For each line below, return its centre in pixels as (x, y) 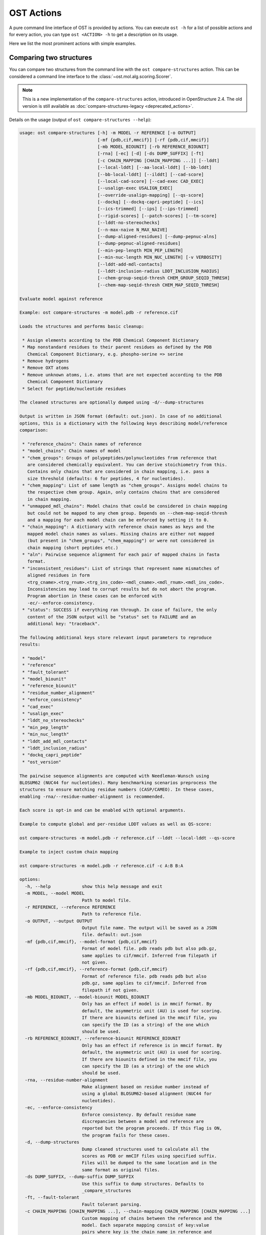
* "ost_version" (42, 762)
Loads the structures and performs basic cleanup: (82, 327)
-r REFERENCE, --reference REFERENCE (70, 907)
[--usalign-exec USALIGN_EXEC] (135, 188)
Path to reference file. (112, 914)
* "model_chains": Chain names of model (72, 451)
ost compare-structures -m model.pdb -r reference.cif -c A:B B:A (101, 865)
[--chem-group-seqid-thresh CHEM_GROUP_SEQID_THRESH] (164, 278)
